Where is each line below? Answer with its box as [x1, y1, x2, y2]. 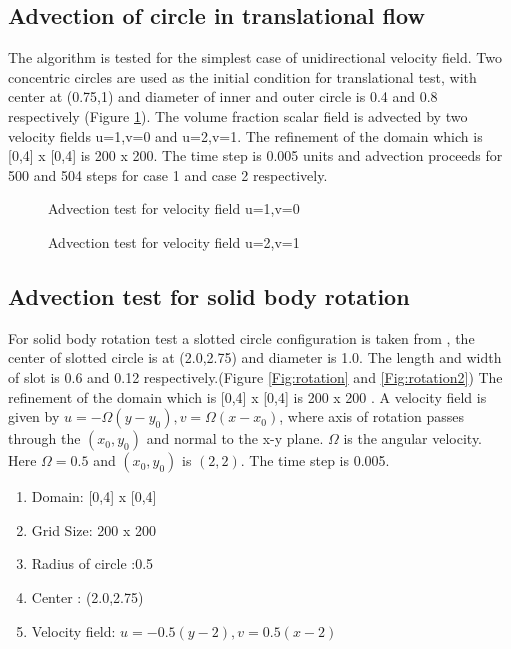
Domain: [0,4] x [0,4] [31, 486, 157, 507]
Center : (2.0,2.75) [31, 586, 144, 607]
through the [8, 428, 81, 449]
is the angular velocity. [343, 428, 483, 449]
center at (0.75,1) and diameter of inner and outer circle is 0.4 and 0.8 [8, 86, 438, 107]
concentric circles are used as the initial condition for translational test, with [8, 66, 477, 87]
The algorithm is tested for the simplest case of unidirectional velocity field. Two [8, 47, 502, 68]
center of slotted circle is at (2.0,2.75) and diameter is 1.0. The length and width [8, 347, 502, 368]
